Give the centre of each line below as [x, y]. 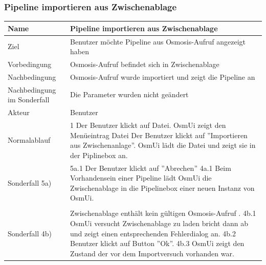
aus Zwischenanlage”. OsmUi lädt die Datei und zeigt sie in [163, 145]
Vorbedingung [30, 64]
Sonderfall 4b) [30, 233]
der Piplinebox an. [99, 155]
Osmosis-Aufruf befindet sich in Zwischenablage [145, 64]
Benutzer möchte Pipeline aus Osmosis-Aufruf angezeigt [158, 41]
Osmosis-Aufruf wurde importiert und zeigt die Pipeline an [163, 76]
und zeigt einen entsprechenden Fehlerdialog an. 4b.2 [153, 233]
